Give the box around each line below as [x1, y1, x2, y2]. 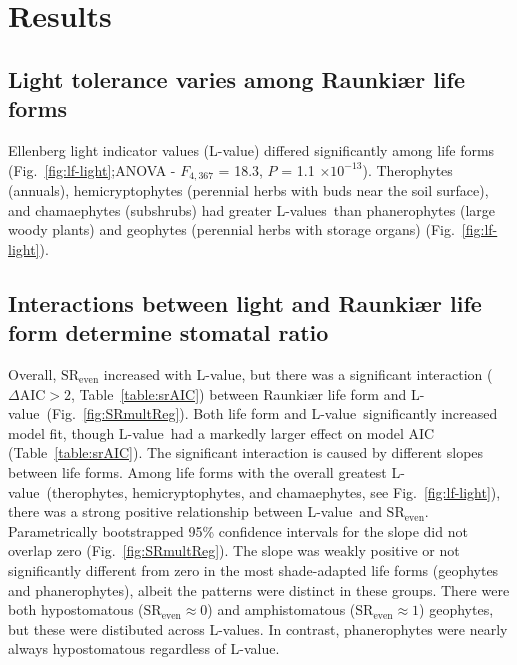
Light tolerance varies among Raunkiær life [8, 63, 466, 94]
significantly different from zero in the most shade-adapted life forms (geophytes [8, 559, 499, 580]
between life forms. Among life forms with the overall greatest [8, 461, 387, 482]
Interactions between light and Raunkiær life [8, 287, 482, 318]
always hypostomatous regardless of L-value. [8, 638, 280, 659]
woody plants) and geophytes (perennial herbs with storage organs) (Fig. [8, 219, 455, 240]
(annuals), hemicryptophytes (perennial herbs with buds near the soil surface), [8, 180, 489, 201]
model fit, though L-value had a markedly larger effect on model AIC [8, 422, 435, 443]
